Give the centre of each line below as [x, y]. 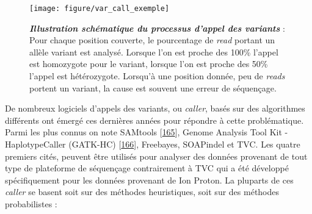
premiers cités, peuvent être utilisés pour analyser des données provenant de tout [156, 156]
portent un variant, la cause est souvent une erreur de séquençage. [153, 87]
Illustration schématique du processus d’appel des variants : [157, 28]
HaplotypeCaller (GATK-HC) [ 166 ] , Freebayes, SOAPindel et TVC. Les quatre [153, 144]
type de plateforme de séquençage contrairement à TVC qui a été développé [147, 168]
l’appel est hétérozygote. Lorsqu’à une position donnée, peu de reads [157, 76]
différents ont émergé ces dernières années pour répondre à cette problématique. [154, 120]
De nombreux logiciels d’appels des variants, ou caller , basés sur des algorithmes [155, 108]
